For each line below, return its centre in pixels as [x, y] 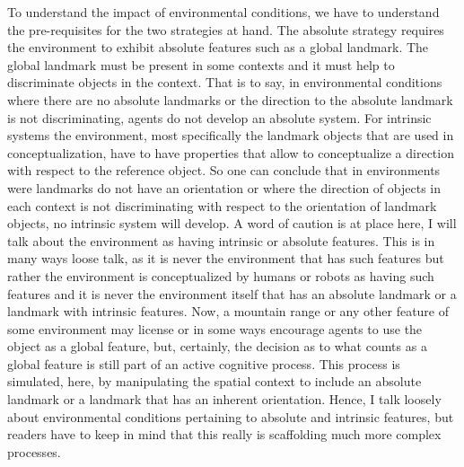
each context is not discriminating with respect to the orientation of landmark [222, 205]
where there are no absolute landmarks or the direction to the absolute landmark [230, 99]
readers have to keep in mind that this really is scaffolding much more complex [224, 434]
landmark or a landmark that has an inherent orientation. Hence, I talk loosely [224, 399]
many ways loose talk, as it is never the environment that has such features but [226, 258]
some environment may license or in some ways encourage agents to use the [215, 328]
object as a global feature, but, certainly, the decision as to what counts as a [217, 346]
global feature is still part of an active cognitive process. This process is [204, 363]
